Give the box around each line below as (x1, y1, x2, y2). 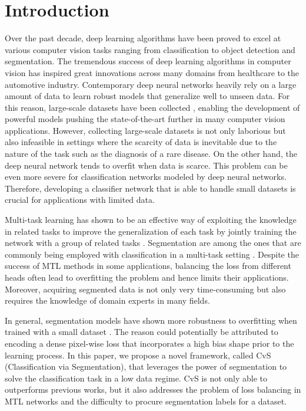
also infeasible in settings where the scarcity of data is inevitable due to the (5, 136, 277, 148)
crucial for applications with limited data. (5, 193, 155, 206)
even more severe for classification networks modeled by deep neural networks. (5, 170, 287, 183)
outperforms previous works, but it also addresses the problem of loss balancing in (5, 383, 301, 396)
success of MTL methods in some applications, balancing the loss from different (5, 259, 291, 272)
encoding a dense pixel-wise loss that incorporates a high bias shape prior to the (5, 337, 294, 349)
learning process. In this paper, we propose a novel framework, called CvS (5, 348, 271, 361)
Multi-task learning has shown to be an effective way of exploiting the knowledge (5, 213, 297, 226)
